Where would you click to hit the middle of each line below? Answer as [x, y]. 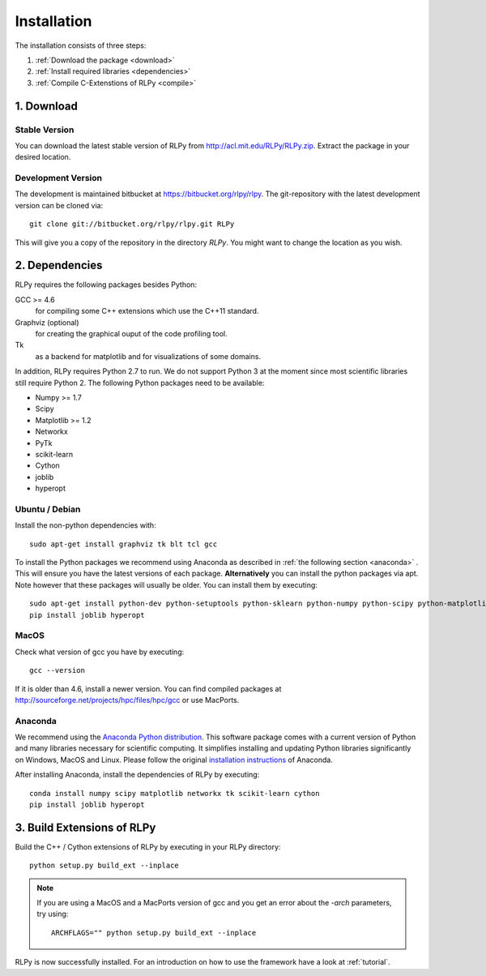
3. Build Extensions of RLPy [85, 827]
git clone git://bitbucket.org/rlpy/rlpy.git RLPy [132, 224]
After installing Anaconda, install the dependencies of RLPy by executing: [137, 775]
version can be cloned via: [59, 205]
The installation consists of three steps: [81, 45]
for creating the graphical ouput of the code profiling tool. [131, 334]
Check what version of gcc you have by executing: [100, 652]
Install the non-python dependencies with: [86, 525]
